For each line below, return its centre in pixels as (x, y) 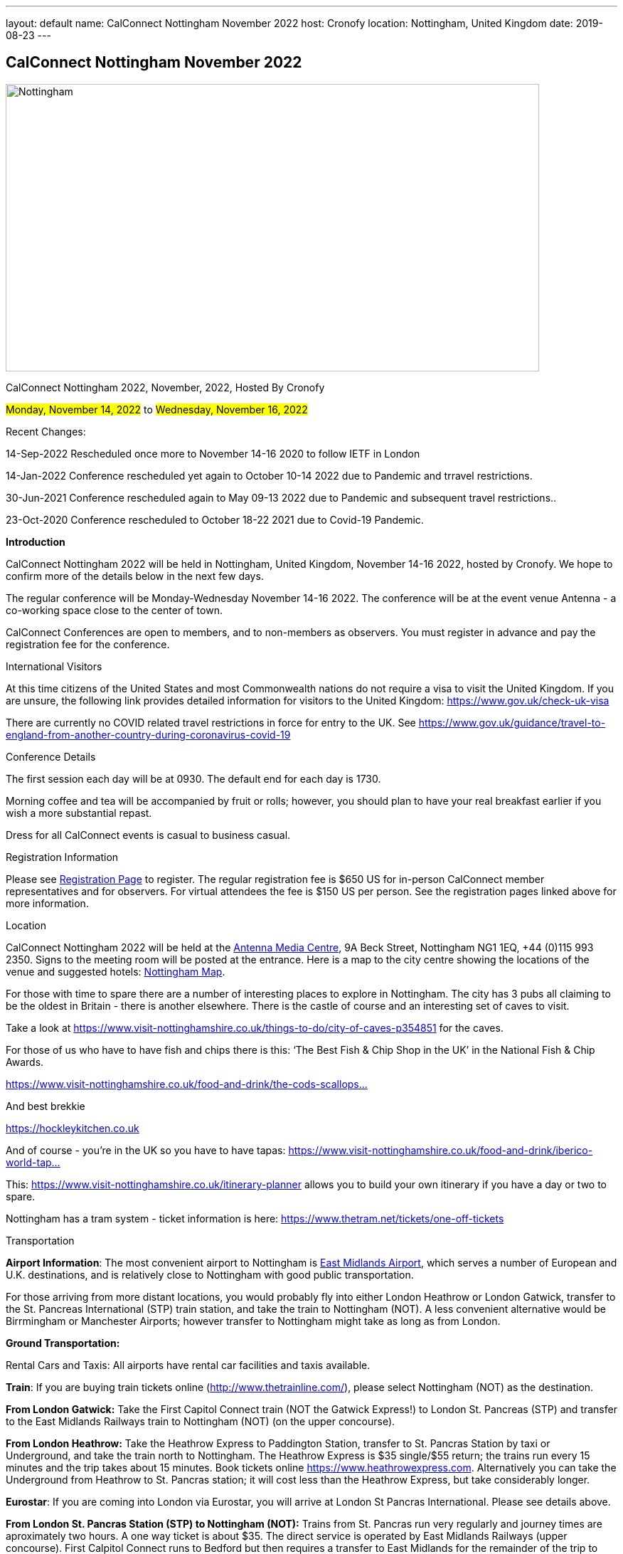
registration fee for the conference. (88, 644)
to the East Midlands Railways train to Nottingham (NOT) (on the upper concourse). (201, 1421)
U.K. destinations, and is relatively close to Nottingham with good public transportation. (210, 1274)
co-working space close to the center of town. (114, 610)
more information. (47, 903)
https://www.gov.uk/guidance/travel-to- (512, 722)
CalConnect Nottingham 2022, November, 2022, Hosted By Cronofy (165, 387)
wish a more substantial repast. (79, 813)
